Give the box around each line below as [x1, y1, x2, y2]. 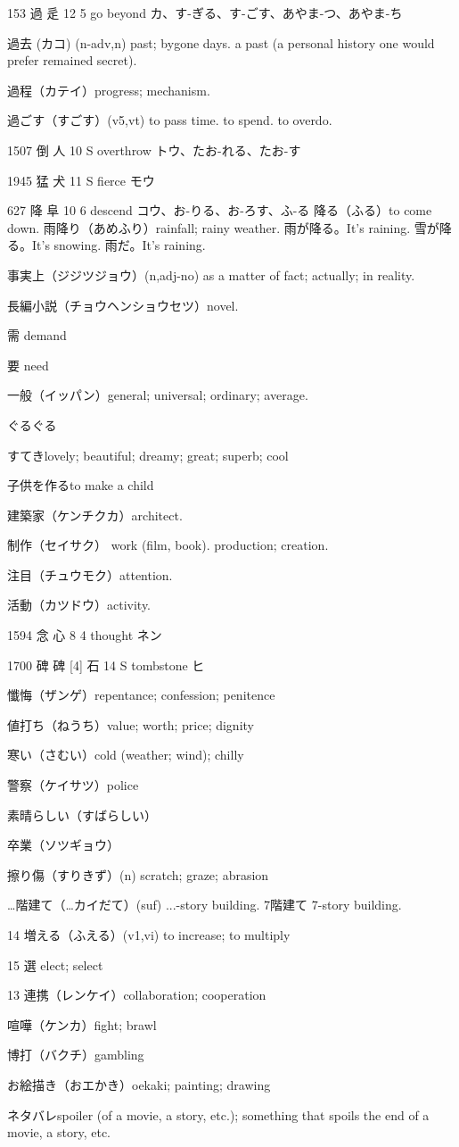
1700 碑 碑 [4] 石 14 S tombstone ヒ [7, 655, 205, 674]
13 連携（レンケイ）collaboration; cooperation [7, 985, 266, 1004]
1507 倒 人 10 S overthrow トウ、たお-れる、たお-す [7, 140, 301, 159]
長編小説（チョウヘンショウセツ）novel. [7, 295, 239, 314]
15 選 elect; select [7, 955, 103, 974]
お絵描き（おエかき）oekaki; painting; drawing [7, 1075, 271, 1093]
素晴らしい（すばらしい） [7, 805, 157, 824]
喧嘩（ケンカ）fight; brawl [7, 1015, 157, 1034]
